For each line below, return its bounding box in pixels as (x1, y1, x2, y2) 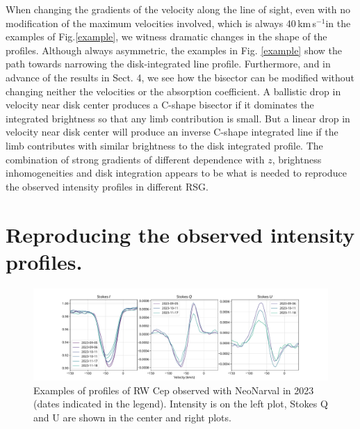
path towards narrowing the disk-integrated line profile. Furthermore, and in (6, 56, 331, 71)
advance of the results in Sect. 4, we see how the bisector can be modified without (6, 70, 354, 84)
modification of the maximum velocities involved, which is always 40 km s (6, 15, 317, 30)
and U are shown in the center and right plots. (33, 410, 231, 424)
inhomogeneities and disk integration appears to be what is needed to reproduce (6, 165, 347, 180)
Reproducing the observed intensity (6, 220, 355, 248)
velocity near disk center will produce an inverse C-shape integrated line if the (6, 124, 338, 139)
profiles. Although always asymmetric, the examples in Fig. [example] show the (6, 42, 343, 57)
